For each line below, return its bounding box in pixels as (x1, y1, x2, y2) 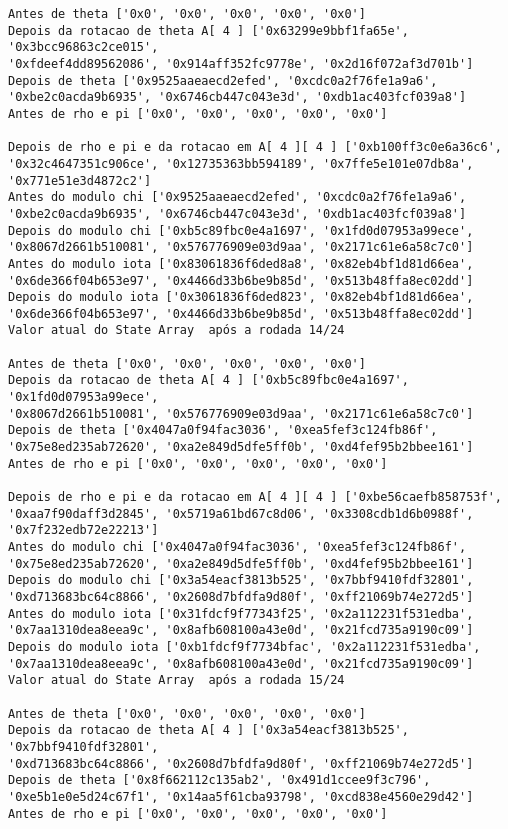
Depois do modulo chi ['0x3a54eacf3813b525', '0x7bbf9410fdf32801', (8, 573, 474, 588)
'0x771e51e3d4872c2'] (8, 173, 152, 188)
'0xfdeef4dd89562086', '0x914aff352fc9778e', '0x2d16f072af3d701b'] (8, 56, 474, 71)
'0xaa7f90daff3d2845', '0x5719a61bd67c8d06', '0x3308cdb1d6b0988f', (8, 506, 474, 521)
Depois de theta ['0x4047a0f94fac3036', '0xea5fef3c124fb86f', (8, 423, 438, 438)
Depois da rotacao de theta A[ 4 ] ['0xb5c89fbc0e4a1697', (8, 373, 409, 388)
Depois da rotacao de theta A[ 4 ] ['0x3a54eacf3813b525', (8, 723, 409, 738)
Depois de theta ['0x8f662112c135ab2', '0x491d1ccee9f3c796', (8, 773, 431, 788)
